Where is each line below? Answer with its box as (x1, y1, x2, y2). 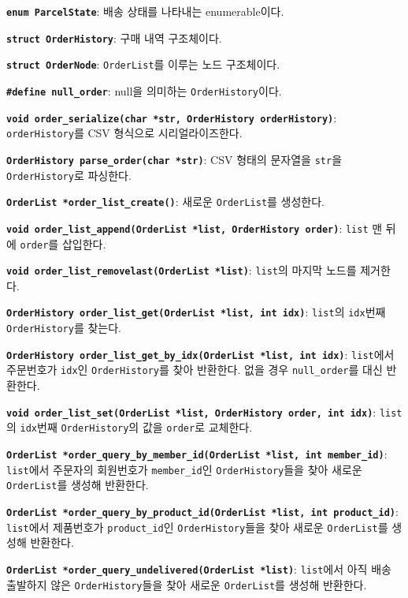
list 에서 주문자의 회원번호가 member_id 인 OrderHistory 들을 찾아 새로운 (6, 461, 362, 477)
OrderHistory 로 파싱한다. (6, 166, 132, 183)
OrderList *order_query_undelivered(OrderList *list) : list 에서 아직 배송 (6, 560, 391, 577)
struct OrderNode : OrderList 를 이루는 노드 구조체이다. (6, 56, 280, 73)
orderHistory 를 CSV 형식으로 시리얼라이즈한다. (6, 125, 243, 141)
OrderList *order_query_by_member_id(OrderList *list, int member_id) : (6, 446, 388, 462)
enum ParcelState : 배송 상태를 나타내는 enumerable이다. (6, 3, 284, 19)
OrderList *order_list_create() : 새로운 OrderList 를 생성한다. (6, 193, 325, 210)
